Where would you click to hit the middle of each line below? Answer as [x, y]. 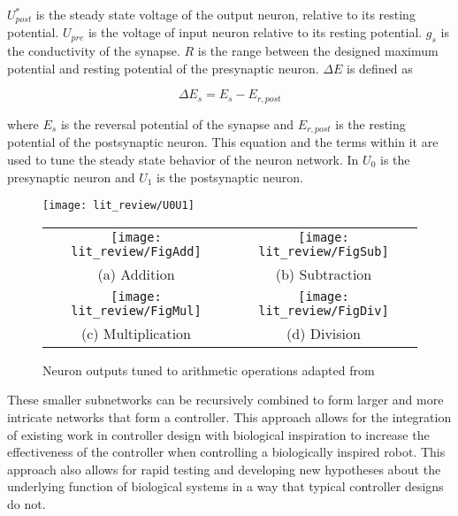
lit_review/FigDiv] [324, 310]
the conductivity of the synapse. [94, 51]
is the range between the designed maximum [318, 51]
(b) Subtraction [324, 273]
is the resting [370, 123]
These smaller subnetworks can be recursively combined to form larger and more [225, 400]
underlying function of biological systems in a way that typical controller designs [225, 486]
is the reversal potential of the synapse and [177, 123]
